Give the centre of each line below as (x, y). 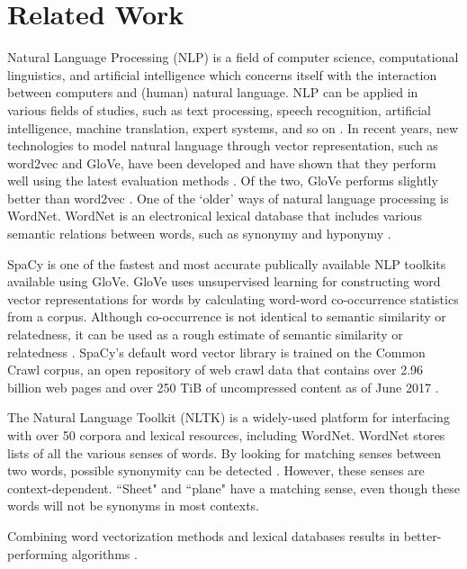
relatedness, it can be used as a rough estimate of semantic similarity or (205, 334)
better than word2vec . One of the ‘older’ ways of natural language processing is (228, 198)
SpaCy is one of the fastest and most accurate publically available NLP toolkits (227, 263)
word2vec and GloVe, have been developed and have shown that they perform (222, 163)
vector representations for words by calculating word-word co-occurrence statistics (233, 298)
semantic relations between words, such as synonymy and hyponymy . (199, 234)
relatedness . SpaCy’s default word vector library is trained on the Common (216, 352)
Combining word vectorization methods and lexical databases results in (204, 535)
